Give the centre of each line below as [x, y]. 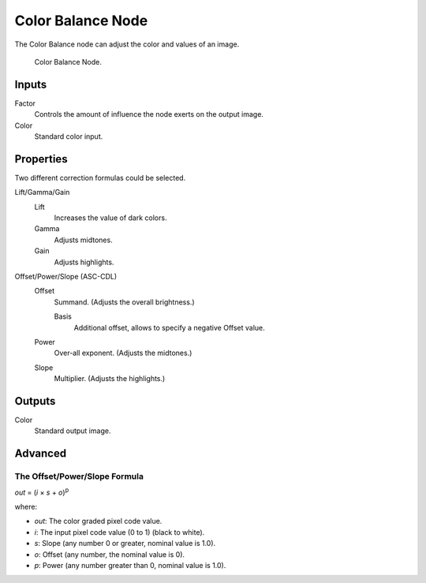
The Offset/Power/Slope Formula [79, 476]
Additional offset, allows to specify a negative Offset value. [170, 327]
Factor [25, 103]
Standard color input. [69, 136]
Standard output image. [73, 431]
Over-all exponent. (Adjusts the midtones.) [123, 353]
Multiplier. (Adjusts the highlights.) [110, 379]
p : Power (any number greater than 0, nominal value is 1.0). [130, 565]
